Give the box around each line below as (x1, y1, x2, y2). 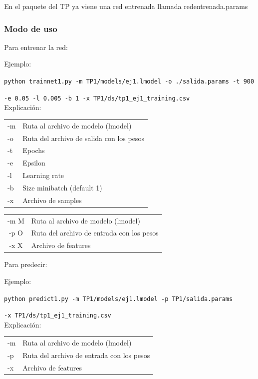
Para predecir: (4, 259, 47, 269)
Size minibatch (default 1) (22, 182, 102, 192)
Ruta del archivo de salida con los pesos (22, 132, 144, 143)
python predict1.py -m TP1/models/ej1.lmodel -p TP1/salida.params (4, 295, 233, 302)
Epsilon (22, 157, 45, 168)
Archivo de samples (22, 194, 82, 205)
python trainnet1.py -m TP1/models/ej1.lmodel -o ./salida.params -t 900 (4, 78, 255, 85)
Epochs (22, 145, 45, 155)
